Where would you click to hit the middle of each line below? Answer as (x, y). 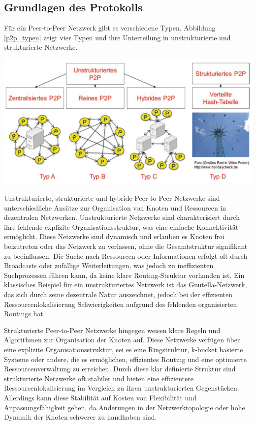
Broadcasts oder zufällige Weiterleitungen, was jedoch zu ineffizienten (109, 265)
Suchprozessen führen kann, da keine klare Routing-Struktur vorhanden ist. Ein (124, 275)
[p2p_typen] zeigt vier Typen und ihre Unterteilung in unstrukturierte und (117, 37)
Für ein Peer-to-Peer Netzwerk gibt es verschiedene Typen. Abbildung (110, 28)
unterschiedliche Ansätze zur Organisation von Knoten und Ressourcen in (115, 207)
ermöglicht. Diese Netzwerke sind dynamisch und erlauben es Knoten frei (114, 236)
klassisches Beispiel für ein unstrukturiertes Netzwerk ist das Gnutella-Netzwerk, (126, 285)
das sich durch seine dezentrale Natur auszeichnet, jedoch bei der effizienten (118, 294)
